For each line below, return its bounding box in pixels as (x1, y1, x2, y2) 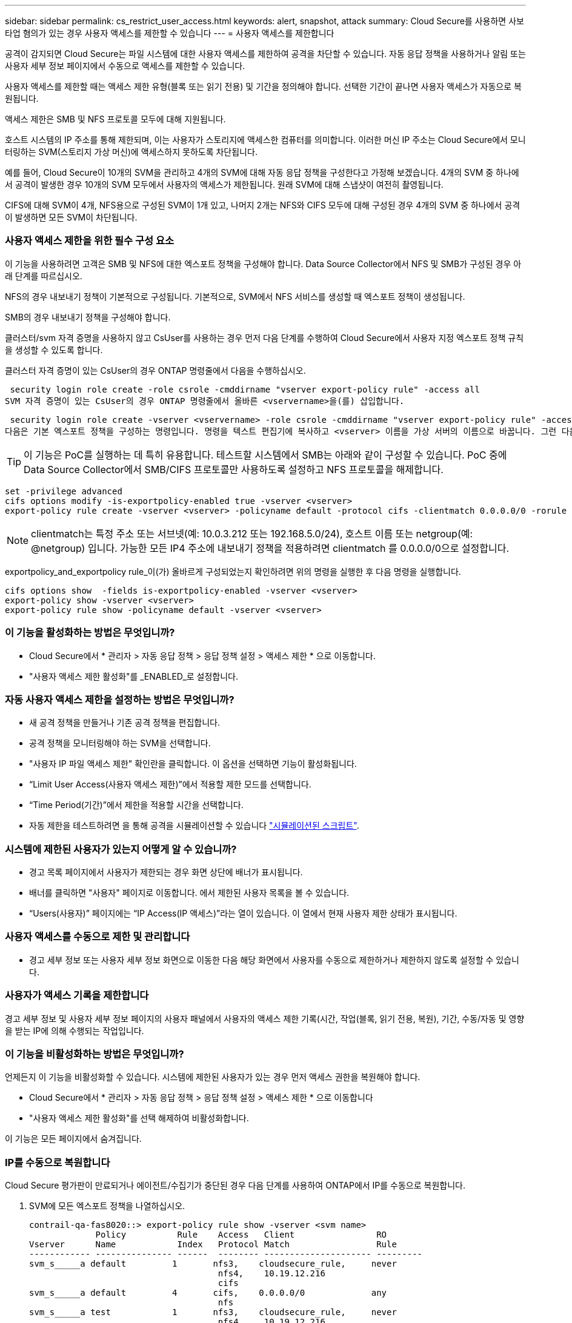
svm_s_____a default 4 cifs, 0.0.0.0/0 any (29, 1288, 387, 1298)
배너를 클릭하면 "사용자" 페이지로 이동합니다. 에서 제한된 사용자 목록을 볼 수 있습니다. (29, 887, 350, 898)
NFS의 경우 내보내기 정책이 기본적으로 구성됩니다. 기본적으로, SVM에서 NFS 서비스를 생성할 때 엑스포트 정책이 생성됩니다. (5, 291, 465, 302)
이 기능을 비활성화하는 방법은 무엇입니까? (5, 1047, 184, 1060)
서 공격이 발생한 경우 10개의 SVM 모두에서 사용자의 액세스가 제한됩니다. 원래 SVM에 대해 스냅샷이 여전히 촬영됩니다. (5, 179, 444, 190)
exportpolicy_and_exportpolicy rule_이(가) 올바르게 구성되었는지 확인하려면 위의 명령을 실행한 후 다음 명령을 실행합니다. (5, 566, 461, 577)
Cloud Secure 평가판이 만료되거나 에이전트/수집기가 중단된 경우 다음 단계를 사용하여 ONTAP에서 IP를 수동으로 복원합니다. (5, 1180, 465, 1190)
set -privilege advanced (5, 486, 122, 496)
